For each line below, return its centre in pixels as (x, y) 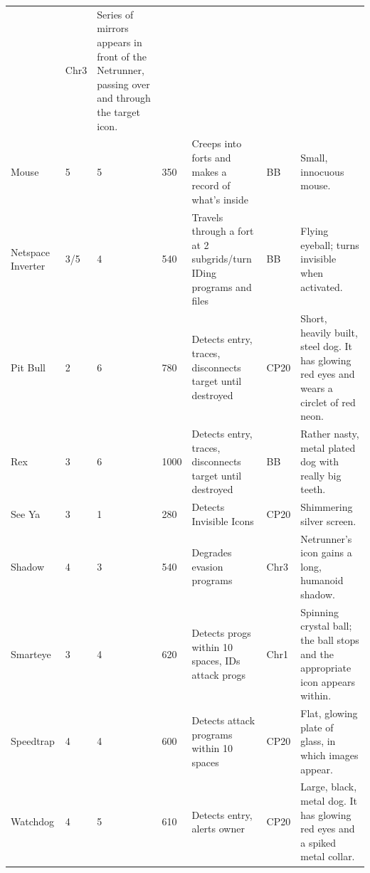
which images (329, 755)
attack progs (219, 675)
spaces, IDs (216, 661)
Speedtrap (33, 741)
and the (317, 654)
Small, (314, 157)
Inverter (28, 266)
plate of (317, 727)
